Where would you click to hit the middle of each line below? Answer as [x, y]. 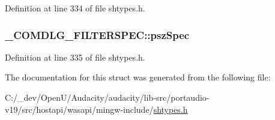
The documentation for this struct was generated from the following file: [138, 77]
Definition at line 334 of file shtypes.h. [75, 8]
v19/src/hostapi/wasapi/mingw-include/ [79, 109]
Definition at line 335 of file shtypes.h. [75, 57]
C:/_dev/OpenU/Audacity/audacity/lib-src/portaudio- [107, 97]
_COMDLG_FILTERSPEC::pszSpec [97, 34]
